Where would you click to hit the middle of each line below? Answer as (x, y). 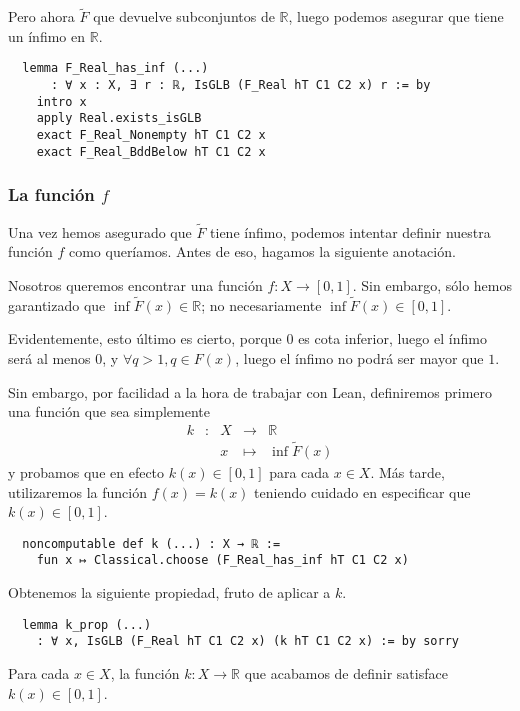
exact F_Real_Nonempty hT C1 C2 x (151, 135)
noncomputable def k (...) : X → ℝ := (151, 543)
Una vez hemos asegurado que (100, 231)
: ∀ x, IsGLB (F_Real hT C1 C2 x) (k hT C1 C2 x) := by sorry (248, 641)
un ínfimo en (47, 35)
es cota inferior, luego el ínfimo (392, 338)
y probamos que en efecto (86, 472)
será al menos (49, 357)
